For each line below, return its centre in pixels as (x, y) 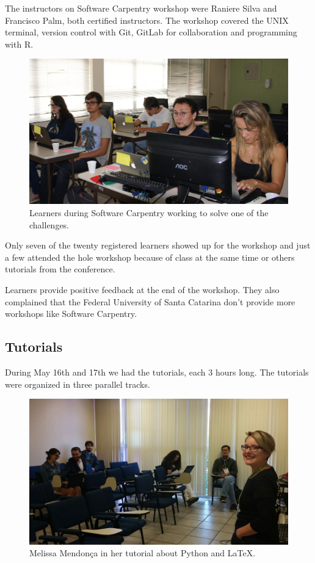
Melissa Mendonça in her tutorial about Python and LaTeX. (143, 553)
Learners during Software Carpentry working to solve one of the (149, 213)
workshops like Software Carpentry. (71, 314)
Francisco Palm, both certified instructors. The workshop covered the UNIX (147, 20)
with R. (19, 44)
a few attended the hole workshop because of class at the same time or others (150, 257)
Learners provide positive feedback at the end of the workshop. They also (142, 290)
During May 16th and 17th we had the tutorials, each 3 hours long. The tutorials (157, 372)
